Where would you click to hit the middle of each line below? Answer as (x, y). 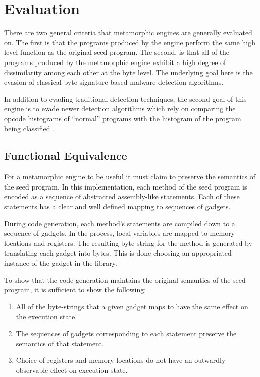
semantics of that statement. (60, 343)
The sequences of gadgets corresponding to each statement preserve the (126, 333)
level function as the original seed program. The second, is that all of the (117, 52)
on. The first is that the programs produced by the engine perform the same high (130, 42)
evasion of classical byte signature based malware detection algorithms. (114, 82)
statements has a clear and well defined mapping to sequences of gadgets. (117, 206)
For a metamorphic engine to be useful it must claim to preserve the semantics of (130, 177)
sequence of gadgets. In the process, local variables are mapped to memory (120, 233)
